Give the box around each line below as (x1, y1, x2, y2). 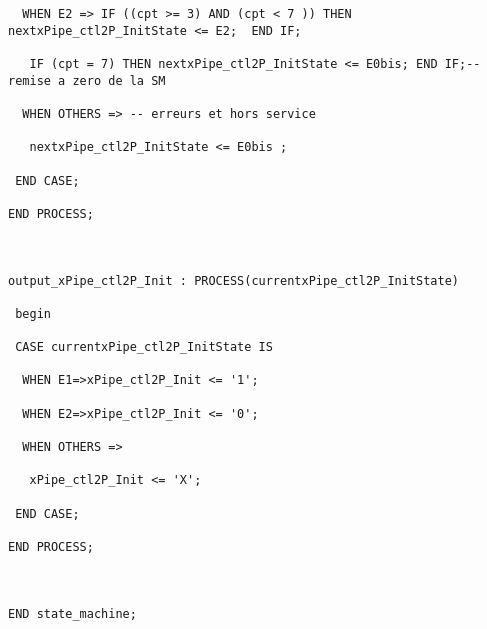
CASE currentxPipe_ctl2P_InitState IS (15, 340, 273, 355)
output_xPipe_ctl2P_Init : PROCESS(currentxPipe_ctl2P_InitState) (8, 273, 460, 288)
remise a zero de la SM (8, 73, 166, 88)
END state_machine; (8, 606, 137, 621)
